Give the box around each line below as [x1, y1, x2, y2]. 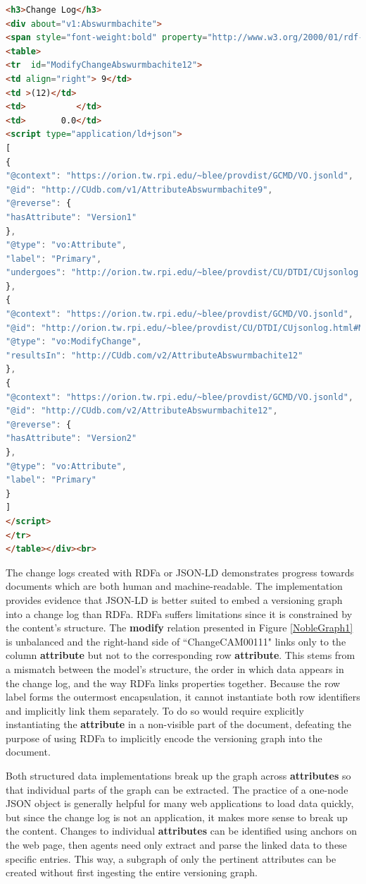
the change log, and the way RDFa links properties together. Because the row [6, 675, 341, 690]
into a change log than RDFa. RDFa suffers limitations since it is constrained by [6, 606, 353, 621]
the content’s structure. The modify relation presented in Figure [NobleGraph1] [6, 620, 353, 635]
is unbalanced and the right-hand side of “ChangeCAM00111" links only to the [6, 634, 346, 648]
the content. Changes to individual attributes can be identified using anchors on [6, 823, 357, 838]
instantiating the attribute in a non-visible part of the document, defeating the [6, 717, 351, 732]
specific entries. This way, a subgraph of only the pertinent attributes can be [6, 851, 336, 866]
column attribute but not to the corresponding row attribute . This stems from [6, 648, 355, 662]
